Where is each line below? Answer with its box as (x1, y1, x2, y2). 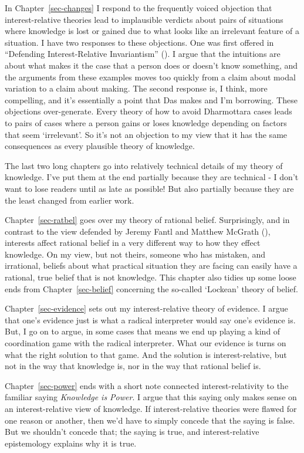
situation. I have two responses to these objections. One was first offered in (5, 36, 274, 48)
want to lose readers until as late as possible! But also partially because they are (5, 182, 294, 194)
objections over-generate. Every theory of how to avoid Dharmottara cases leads (5, 105, 292, 117)
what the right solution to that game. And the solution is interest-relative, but (5, 348, 287, 360)
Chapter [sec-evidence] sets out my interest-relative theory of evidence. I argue (5, 302, 288, 315)
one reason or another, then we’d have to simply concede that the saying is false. (5, 414, 295, 426)
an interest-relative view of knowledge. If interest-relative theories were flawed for (5, 403, 297, 414)
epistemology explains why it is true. (5, 437, 137, 449)
